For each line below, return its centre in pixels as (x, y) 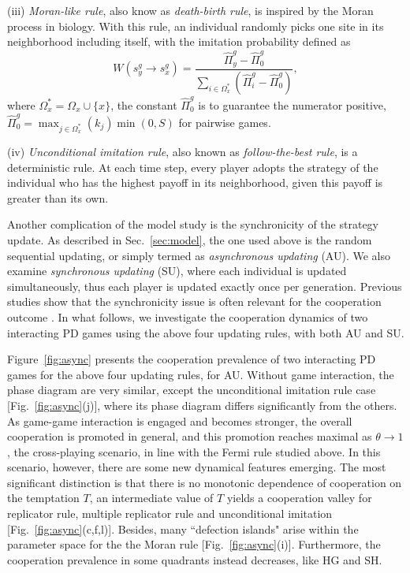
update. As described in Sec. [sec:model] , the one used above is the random (190, 239)
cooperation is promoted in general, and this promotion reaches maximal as (190, 436)
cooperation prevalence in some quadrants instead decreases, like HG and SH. (195, 559)
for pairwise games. (225, 122)
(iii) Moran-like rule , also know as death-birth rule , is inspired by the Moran (190, 10)
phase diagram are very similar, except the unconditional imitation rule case (192, 390)
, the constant (144, 104)
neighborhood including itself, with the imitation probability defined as (179, 41)
